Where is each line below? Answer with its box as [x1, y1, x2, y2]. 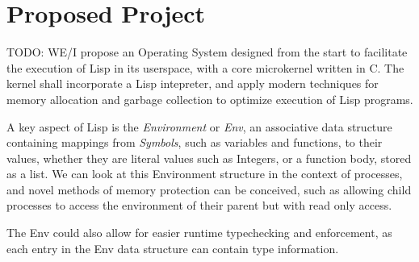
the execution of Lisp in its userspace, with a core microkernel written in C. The [6, 59, 404, 76]
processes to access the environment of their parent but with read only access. [6, 197, 392, 214]
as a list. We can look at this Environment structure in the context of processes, [6, 165, 403, 182]
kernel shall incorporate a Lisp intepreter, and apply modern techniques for [6, 75, 379, 92]
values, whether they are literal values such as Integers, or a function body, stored [6, 149, 412, 166]
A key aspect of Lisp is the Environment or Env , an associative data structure [6, 118, 392, 135]
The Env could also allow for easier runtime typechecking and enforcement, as [6, 224, 392, 241]
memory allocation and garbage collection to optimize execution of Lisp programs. [6, 90, 413, 107]
